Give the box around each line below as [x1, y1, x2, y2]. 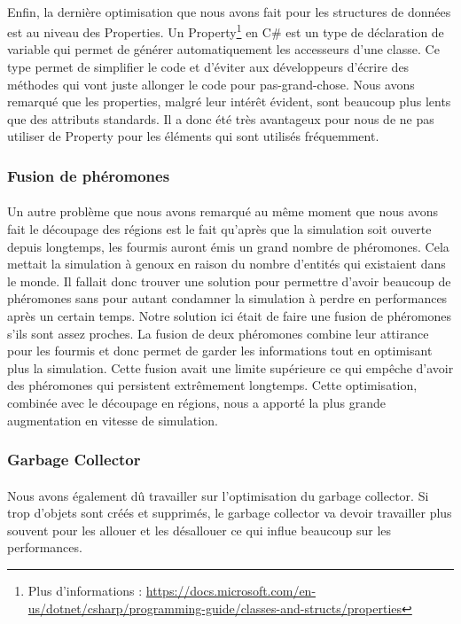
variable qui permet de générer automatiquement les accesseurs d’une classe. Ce [7, 40, 440, 58]
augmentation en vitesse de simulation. [7, 410, 218, 429]
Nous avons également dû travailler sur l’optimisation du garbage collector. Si [7, 486, 429, 504]
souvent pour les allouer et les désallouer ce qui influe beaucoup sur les [7, 520, 392, 539]
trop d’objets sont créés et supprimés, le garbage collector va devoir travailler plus [7, 503, 452, 522]
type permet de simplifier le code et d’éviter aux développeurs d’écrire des [7, 58, 410, 76]
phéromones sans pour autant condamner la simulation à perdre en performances [7, 289, 448, 308]
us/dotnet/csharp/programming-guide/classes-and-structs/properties [27, 598, 402, 617]
